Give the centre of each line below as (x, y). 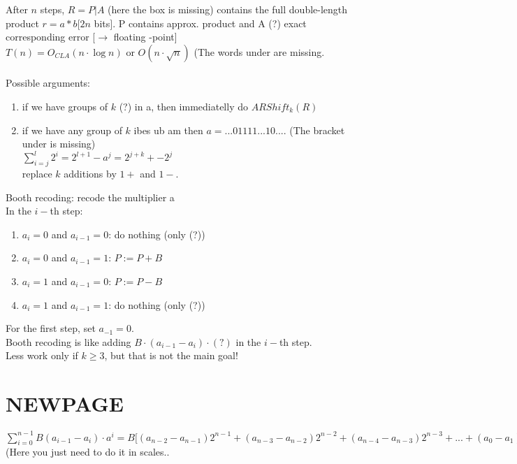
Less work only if (42, 355)
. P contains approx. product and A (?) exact (210, 23)
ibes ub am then (168, 130)
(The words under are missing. (259, 51)
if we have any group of (72, 130)
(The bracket (317, 130)
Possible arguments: (48, 83)
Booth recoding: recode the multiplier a (90, 197)
